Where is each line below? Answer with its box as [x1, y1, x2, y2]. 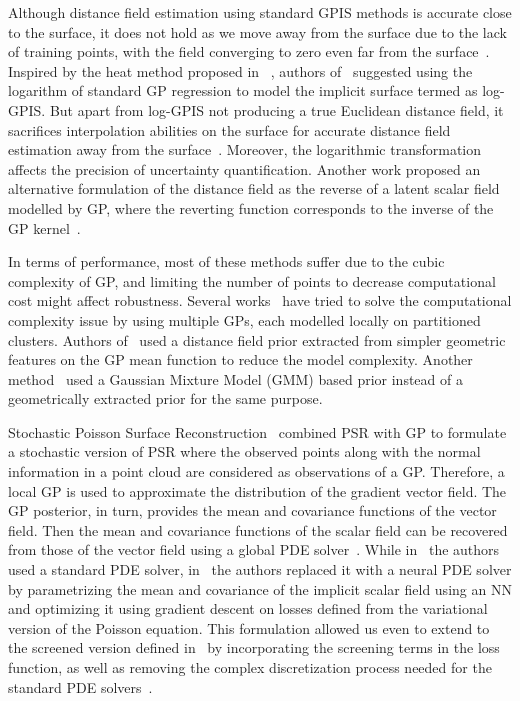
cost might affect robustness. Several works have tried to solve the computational [8, 290, 512, 311]
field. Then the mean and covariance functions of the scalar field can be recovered [8, 519, 508, 540]
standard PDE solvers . [8, 676, 153, 697]
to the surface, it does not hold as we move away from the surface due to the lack [8, 21, 507, 42]
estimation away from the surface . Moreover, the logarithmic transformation [8, 139, 482, 160]
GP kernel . [8, 217, 81, 238]
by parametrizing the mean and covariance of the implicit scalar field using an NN [8, 578, 512, 599]
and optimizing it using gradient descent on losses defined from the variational [8, 598, 488, 619]
